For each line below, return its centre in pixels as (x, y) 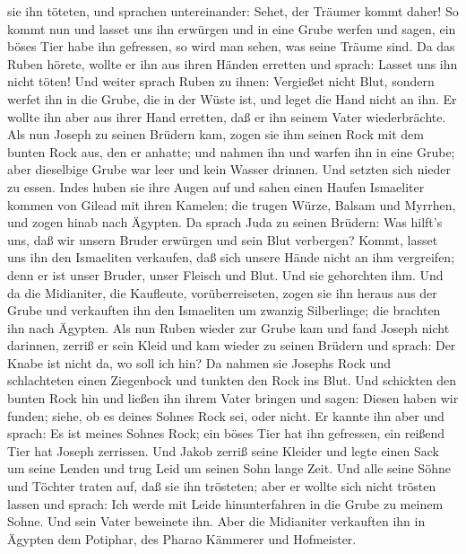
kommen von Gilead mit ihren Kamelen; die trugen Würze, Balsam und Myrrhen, (232, 204)
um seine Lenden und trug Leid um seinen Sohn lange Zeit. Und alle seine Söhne (229, 468)
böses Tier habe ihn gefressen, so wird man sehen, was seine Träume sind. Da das (231, 46)
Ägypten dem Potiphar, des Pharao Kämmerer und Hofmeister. (182, 538)
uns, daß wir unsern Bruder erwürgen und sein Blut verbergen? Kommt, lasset (223, 239)
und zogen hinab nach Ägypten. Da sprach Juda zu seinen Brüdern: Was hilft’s (225, 222)
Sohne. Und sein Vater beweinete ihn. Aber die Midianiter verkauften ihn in (216, 521)
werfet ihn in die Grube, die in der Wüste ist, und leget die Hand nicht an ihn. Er (232, 98)
